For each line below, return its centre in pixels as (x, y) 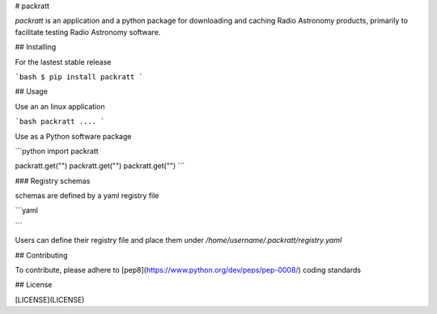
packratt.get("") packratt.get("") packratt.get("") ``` (100, 166)
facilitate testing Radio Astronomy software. (88, 32)
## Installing (36, 47)
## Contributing (41, 255)
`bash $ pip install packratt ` (79, 76)
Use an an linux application (60, 106)
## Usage (32, 91)
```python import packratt (57, 151)
